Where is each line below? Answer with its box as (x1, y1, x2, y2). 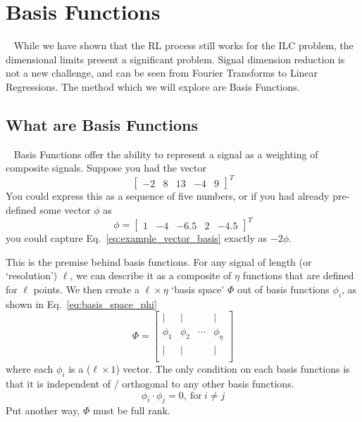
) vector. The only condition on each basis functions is (116, 362, 350, 376)
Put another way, (6, 403, 80, 418)
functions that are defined (242, 268, 354, 283)
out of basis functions (237, 281, 330, 296)
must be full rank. (92, 403, 170, 418)
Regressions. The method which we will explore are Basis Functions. (6, 79, 300, 94)
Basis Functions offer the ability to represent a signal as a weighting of (13, 146, 318, 161)
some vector (39, 202, 91, 217)
